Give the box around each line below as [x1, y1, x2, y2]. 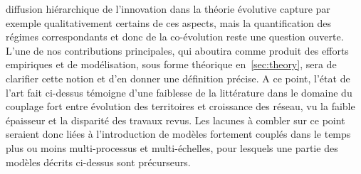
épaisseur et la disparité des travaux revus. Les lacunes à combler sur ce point [6, 112, 345, 127]
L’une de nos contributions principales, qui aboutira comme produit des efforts [6, 43, 349, 58]
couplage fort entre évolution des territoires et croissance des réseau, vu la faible [6, 99, 355, 114]
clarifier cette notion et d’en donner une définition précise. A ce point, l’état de [6, 70, 350, 85]
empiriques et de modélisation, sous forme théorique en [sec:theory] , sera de [6, 57, 337, 72]
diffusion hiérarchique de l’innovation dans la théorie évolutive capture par [6, 1, 330, 16]
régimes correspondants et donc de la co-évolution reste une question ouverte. [6, 29, 344, 44]
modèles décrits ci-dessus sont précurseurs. [6, 154, 191, 169]
